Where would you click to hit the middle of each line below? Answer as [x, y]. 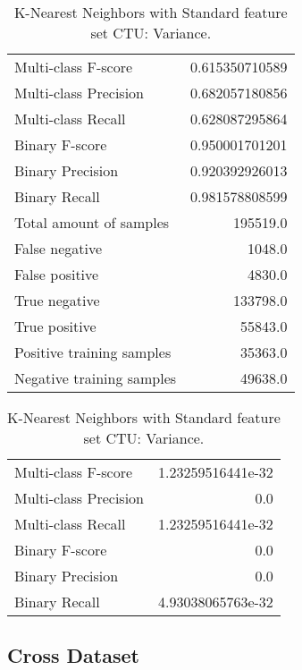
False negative [59, 248]
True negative [57, 300]
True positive [55, 326]
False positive [57, 274]
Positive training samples [93, 352]
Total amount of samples [92, 222]
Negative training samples [96, 378]
